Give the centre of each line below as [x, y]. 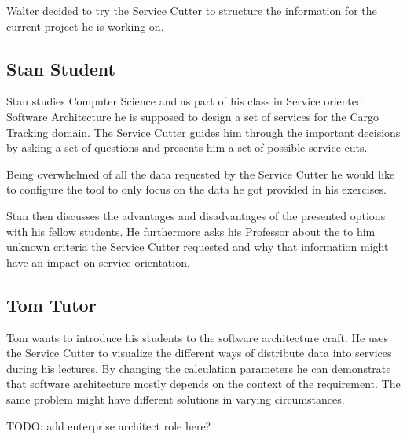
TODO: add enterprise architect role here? [109, 425]
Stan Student [61, 68]
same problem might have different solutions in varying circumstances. [176, 398]
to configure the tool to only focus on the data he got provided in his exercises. [196, 189]
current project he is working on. [85, 26]
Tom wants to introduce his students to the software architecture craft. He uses [198, 337]
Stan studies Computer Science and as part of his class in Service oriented [185, 101]
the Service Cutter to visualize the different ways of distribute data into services [199, 353]
